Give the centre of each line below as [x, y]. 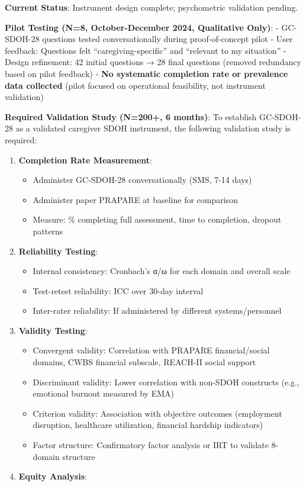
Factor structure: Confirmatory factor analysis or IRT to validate [151, 445]
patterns [48, 231]
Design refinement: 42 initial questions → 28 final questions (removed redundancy [153, 62]
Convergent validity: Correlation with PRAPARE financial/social [151, 350]
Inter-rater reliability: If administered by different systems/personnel [157, 310]
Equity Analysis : [53, 476]
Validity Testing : [53, 330]
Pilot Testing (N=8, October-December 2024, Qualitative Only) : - [142, 27]
